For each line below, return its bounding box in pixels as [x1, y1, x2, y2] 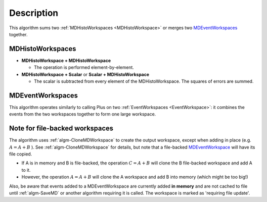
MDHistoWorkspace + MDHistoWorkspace [21, 57, 111, 63]
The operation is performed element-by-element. [34, 64, 134, 70]
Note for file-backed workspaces [9, 124, 114, 133]
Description [9, 7, 59, 18]
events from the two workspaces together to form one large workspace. [9, 111, 156, 117]
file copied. [9, 151, 32, 157]
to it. [21, 167, 31, 173]
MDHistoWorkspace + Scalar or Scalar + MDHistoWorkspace [21, 71, 149, 77]
